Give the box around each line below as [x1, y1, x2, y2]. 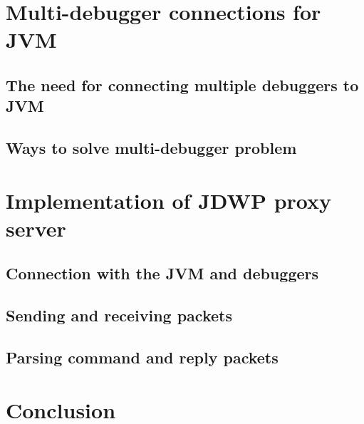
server [6, 213, 66, 242]
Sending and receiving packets [6, 304, 232, 326]
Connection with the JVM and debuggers [6, 262, 319, 284]
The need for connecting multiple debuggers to [6, 73, 359, 95]
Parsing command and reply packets [6, 346, 279, 368]
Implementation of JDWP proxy [6, 185, 331, 214]
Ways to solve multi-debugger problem [6, 137, 297, 159]
